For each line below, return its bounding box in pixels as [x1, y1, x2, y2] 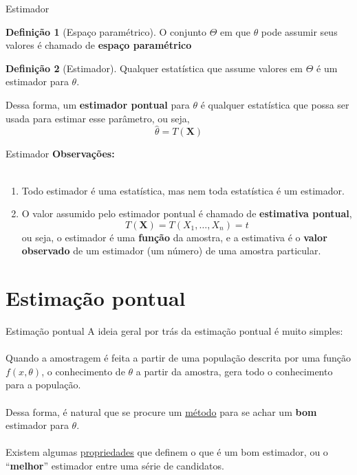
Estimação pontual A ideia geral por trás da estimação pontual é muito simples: [6, 324, 343, 338]
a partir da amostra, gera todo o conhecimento [136, 364, 333, 378]
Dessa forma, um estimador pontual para [6, 97, 190, 111]
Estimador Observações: [6, 146, 115, 161]
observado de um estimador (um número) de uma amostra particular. [21, 243, 321, 258]
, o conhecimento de [41, 364, 125, 378]
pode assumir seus [261, 24, 338, 38]
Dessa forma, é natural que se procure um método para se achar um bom [6, 404, 317, 419]
